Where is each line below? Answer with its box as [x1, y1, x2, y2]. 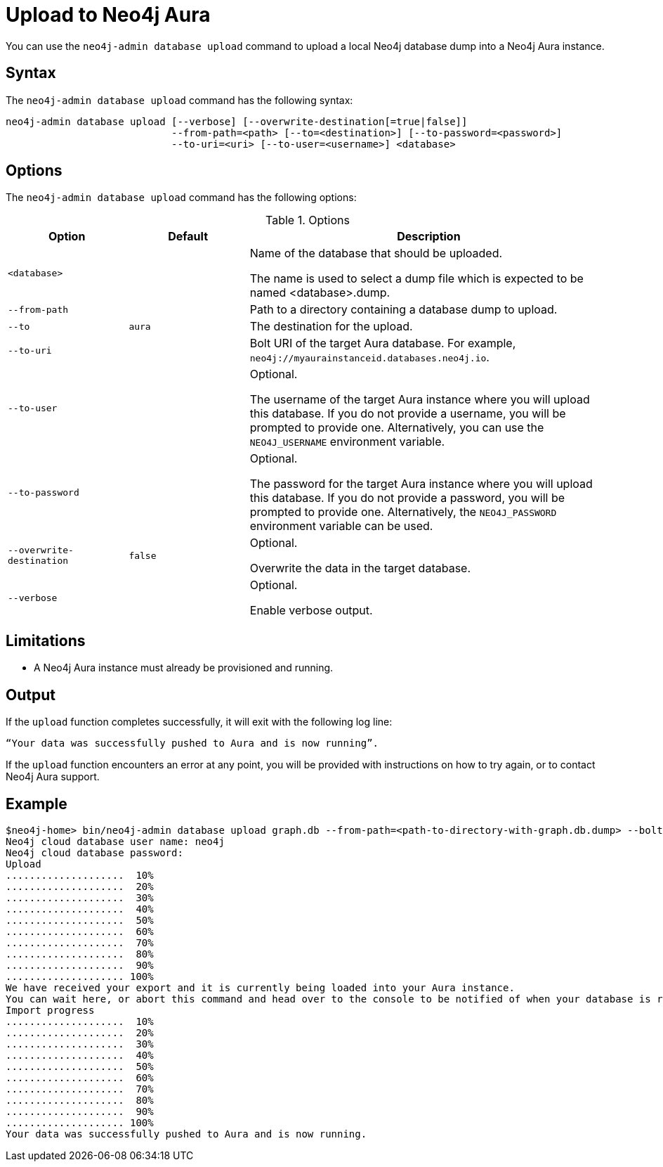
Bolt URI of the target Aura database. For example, [249, 336, 516, 351]
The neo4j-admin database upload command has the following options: [6, 191, 357, 204]
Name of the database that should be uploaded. [249, 246, 503, 261]
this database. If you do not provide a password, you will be [249, 491, 565, 505]
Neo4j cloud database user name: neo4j [6, 835, 225, 847]
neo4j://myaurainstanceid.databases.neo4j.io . [249, 350, 490, 365]
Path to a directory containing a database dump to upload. [249, 302, 558, 317]
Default [168, 229, 208, 244]
